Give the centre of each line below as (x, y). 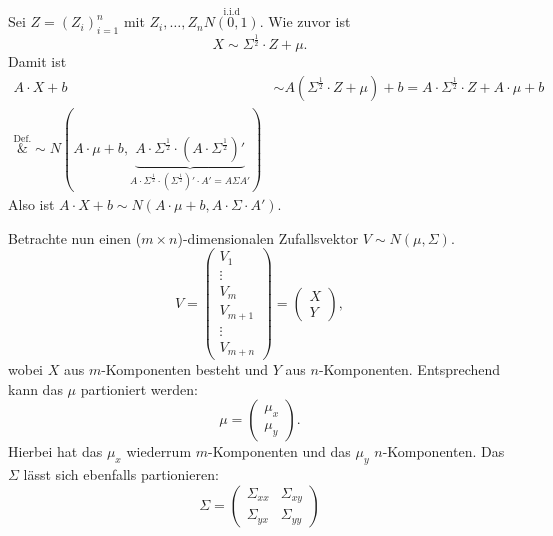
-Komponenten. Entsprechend (409, 369)
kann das (35, 388)
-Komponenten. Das (443, 451)
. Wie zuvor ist (305, 21)
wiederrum (159, 451)
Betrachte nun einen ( (75, 237)
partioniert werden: (139, 388)
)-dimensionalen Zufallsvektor (268, 237)
